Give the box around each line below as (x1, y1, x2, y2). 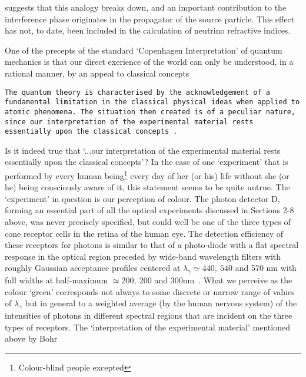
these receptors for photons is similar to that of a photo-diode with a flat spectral (5, 239, 299, 251)
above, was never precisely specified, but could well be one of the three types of (5, 216, 291, 228)
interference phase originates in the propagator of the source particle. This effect (5, 12, 295, 25)
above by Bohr (5, 332, 58, 345)
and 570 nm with (235, 262, 297, 274)
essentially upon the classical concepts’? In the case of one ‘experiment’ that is (5, 156, 288, 168)
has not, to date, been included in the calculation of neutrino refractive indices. (5, 24, 291, 37)
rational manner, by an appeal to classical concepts (5, 67, 189, 79)
